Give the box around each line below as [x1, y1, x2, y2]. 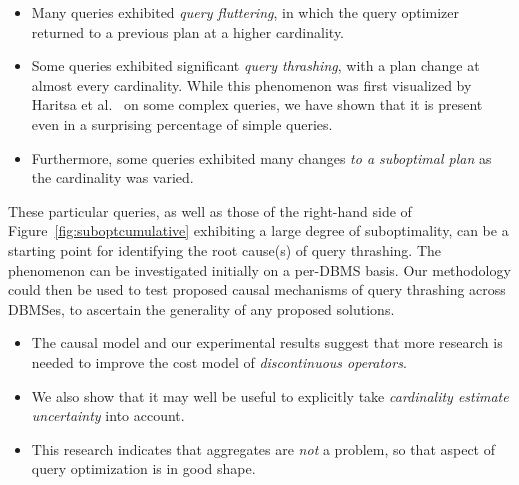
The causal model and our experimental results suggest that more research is [31, 332, 503, 353]
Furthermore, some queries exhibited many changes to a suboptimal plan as [31, 147, 492, 168]
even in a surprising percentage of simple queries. [31, 113, 333, 134]
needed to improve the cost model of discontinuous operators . [31, 351, 407, 372]
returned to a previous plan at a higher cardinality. [31, 21, 345, 42]
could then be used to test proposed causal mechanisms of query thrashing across [8, 279, 506, 300]
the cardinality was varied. [31, 167, 194, 188]
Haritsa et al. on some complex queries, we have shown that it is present [31, 94, 483, 115]
